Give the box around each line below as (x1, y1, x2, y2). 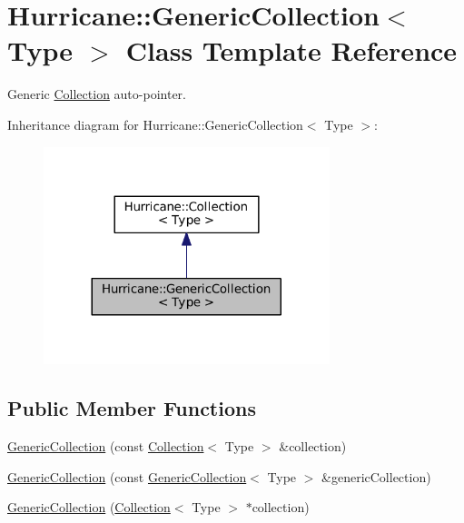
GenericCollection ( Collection (7, 498, 171, 517)
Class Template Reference (125, 32, 458, 69)
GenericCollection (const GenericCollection (7, 467, 247, 486)
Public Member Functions (7, 394, 256, 422)
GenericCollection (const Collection (7, 437, 204, 456)
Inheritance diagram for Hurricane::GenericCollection (7, 114, 303, 133)
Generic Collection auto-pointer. (7, 84, 186, 104)
